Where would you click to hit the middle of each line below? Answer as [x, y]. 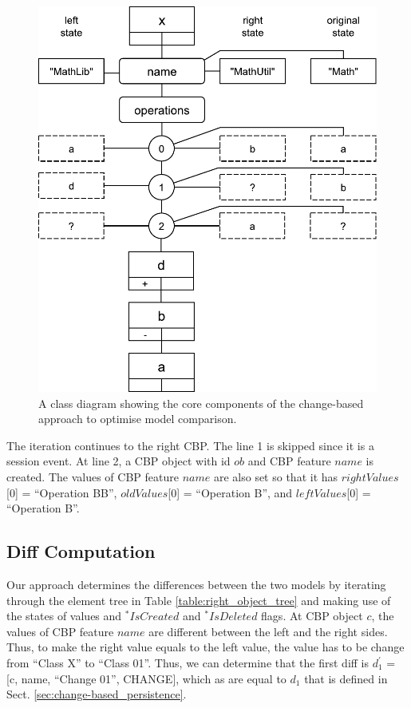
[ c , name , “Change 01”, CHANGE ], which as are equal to [146, 678]
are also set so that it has [276, 477]
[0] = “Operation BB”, [62, 492]
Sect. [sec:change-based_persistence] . [97, 694]
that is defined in [346, 678]
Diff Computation [81, 551]
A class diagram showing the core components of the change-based [201, 403]
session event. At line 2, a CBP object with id [119, 461]
